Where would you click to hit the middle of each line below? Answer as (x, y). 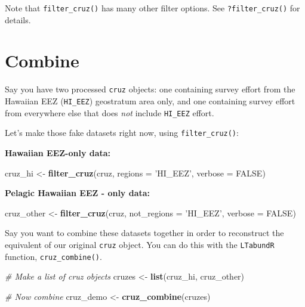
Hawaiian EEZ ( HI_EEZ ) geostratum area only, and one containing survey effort (150, 101)
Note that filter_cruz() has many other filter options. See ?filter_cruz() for (152, 8)
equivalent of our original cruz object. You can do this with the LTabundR (140, 244)
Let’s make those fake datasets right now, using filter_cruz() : (122, 133)
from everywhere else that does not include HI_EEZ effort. (110, 112)
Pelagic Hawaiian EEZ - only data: (78, 193)
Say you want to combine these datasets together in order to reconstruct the (144, 233)
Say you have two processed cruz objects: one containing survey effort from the (150, 89)
